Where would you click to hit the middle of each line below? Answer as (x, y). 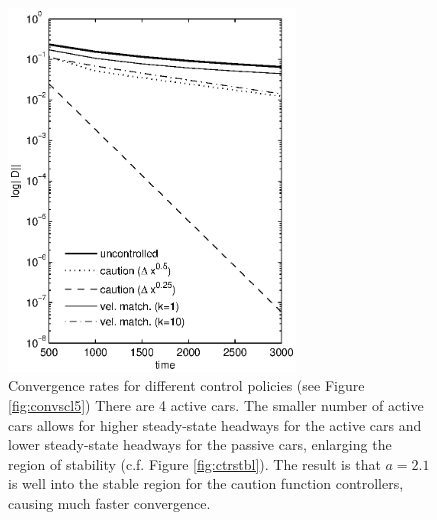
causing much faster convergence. (109, 502)
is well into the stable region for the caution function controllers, (206, 483)
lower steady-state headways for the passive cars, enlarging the (200, 444)
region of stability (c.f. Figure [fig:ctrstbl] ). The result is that (194, 463)
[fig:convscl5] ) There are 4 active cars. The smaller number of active (216, 404)
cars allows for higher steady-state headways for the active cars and (215, 424)
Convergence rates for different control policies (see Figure (186, 385)
